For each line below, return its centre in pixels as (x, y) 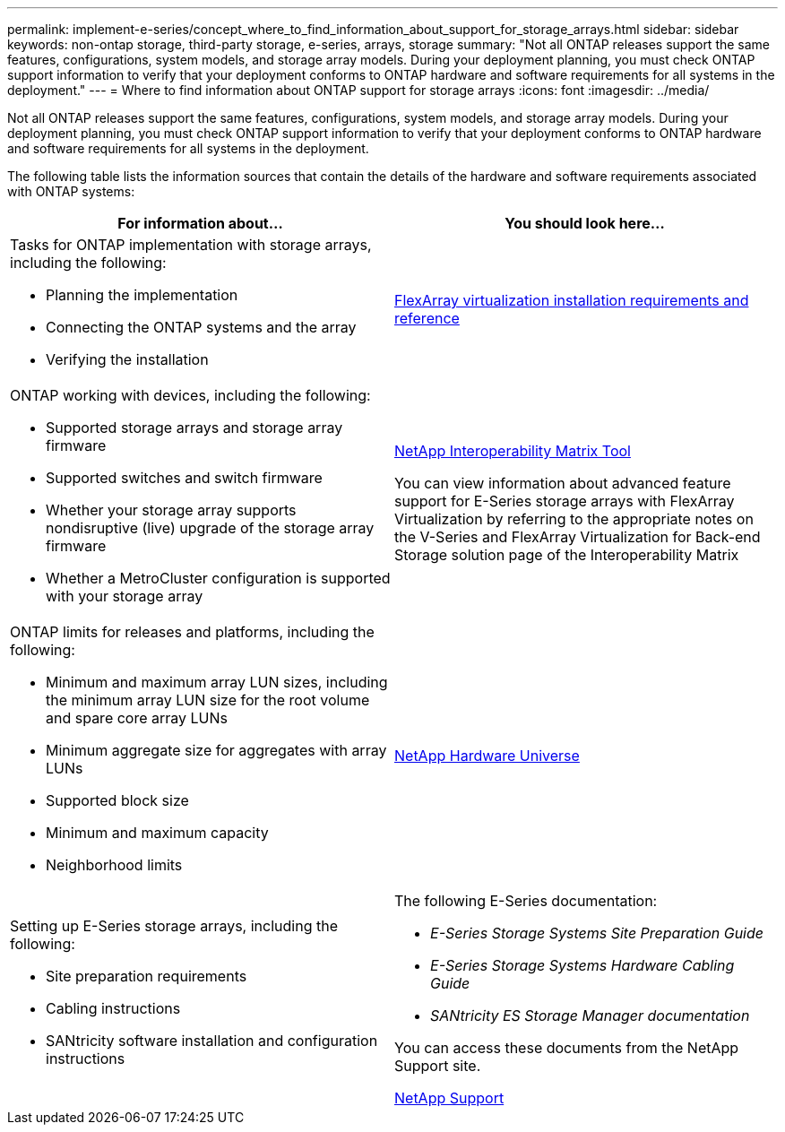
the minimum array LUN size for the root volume (208, 700)
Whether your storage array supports (171, 510)
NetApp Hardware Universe (487, 756)
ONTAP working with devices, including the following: (190, 395)
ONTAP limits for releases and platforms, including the (192, 632)
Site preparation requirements (147, 976)
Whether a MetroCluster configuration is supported (218, 578)
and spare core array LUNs (137, 718)
